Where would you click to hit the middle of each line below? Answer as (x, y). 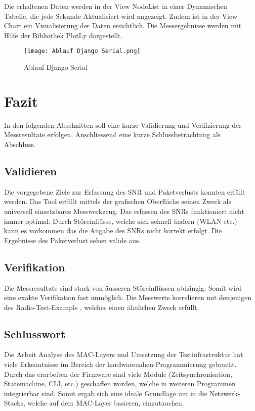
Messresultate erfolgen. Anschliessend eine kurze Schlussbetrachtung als (112, 134)
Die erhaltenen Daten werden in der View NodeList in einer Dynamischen (116, 6)
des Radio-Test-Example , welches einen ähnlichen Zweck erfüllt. (102, 307)
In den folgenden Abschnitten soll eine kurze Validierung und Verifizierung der (123, 125)
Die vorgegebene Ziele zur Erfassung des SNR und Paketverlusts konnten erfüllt (125, 191)
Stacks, (15, 403)
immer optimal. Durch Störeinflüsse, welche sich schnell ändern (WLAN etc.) (121, 221)
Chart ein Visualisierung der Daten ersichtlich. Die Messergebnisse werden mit (123, 26)
